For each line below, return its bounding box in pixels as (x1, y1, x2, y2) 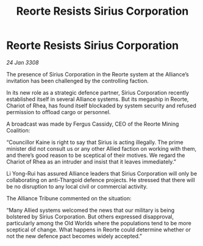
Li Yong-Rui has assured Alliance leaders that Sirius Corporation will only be (6, 170, 198, 177)
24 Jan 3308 (6, 59, 39, 66)
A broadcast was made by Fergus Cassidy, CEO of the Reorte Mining (6, 120, 179, 128)
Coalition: (6, 126, 30, 134)
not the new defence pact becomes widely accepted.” (6, 232, 142, 239)
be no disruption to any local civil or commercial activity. (6, 183, 148, 190)
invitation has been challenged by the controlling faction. (6, 77, 149, 84)
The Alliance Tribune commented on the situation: (6, 194, 132, 202)
